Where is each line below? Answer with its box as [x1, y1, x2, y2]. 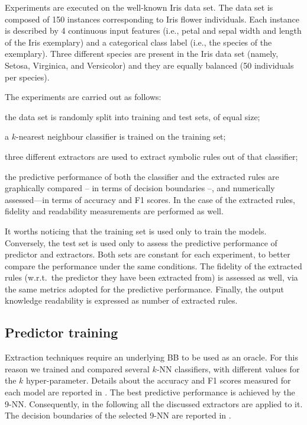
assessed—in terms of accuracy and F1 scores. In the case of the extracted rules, [5, 193, 295, 205]
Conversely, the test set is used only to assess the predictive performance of [5, 236, 277, 249]
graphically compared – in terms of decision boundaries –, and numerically [5, 182, 275, 194]
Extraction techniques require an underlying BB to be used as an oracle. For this [5, 351, 299, 363]
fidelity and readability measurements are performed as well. [5, 205, 224, 217]
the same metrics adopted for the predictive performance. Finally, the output [5, 282, 284, 295]
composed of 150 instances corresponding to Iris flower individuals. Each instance [5, 12, 299, 25]
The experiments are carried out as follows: [5, 91, 161, 103]
